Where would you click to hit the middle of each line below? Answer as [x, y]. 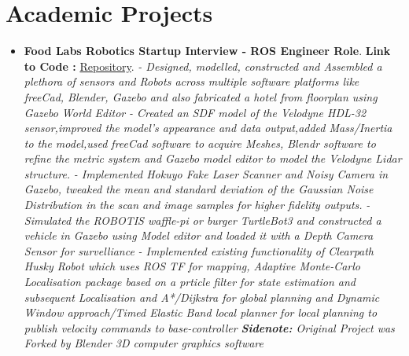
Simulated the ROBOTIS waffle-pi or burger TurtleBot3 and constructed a [203, 220]
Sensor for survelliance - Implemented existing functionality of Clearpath [199, 250]
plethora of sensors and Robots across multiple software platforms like [192, 81]
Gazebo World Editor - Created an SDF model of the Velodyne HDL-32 [195, 112]
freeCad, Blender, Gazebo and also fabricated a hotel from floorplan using [201, 96]
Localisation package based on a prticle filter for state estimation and [190, 282]
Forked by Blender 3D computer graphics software [144, 343]
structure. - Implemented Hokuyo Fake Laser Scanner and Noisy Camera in [206, 173]
